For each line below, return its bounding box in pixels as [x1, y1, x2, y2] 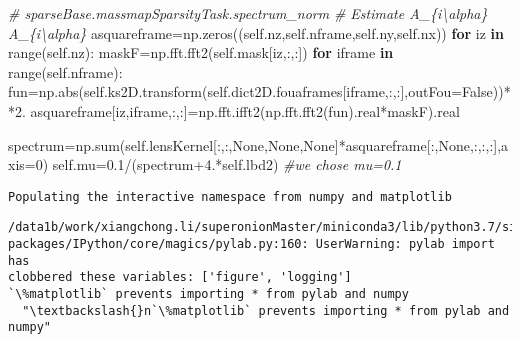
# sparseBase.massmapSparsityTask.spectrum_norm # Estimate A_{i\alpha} [8, 3, 488, 23]
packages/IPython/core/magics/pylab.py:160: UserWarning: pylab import [8, 237, 495, 252]
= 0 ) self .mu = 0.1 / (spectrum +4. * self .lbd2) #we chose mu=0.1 [24, 154, 402, 175]
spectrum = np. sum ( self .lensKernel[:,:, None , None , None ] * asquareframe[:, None [8, 134, 470, 155]
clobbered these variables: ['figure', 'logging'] [8, 270, 352, 285]
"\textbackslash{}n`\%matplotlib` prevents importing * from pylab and [22, 303, 510, 318]
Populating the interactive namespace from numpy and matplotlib [8, 189, 452, 204]
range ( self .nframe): [8, 61, 123, 82]
